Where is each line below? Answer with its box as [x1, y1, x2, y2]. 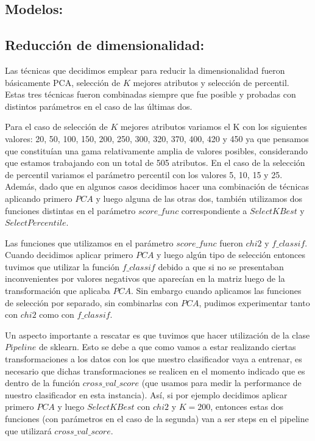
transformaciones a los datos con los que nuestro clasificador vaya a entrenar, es [5, 353, 302, 365]
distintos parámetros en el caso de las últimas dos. [5, 99, 193, 112]
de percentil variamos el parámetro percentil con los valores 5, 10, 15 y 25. [5, 168, 283, 181]
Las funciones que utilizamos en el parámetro [5, 236, 174, 249]
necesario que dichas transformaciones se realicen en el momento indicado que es [5, 364, 305, 377]
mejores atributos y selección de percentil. [133, 76, 289, 88]
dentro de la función [5, 376, 80, 389]
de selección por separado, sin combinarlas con [5, 296, 179, 309]
